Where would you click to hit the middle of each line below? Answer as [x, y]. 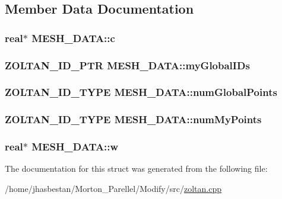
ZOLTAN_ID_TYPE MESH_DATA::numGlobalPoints [141, 92]
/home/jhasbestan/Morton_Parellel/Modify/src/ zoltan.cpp [113, 188]
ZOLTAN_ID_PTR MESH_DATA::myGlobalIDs [127, 65]
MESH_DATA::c [73, 38]
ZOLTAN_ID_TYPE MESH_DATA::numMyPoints [133, 119]
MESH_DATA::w [75, 147]
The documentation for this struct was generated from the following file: [136, 168]
